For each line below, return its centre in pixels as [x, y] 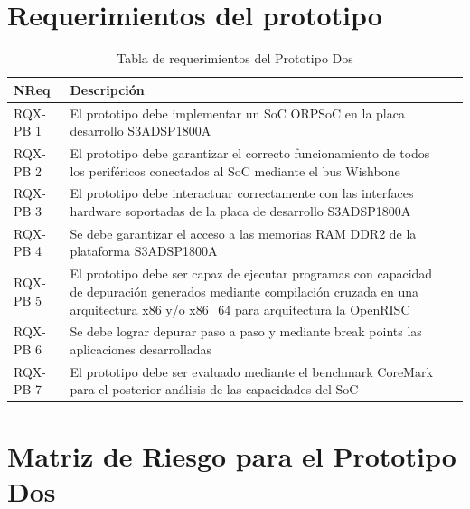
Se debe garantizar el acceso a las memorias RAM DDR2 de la [243, 233]
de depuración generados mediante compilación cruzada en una [244, 291]
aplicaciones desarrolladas [141, 349]
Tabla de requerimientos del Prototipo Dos [235, 58]
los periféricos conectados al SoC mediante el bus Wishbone [235, 170]
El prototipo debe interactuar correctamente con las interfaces [242, 193]
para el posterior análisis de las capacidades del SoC [214, 389]
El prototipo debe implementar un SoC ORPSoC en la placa [237, 113]
